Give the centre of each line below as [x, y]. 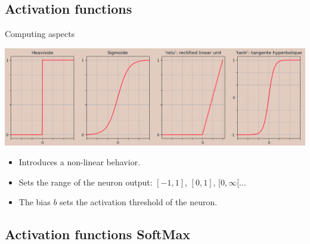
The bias [35, 202]
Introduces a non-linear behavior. [80, 162]
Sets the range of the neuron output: [86, 182]
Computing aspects [40, 34]
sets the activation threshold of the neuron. [139, 202]
